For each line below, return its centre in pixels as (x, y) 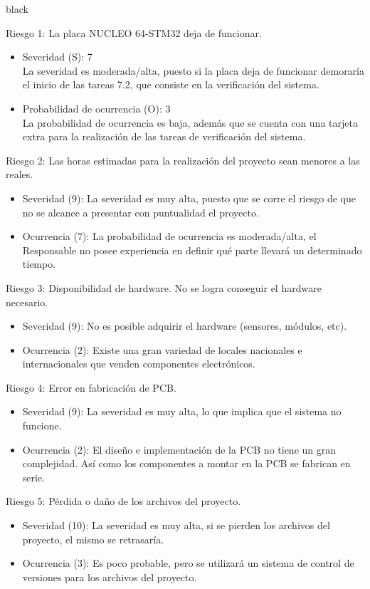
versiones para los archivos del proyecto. (110, 577)
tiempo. (39, 264)
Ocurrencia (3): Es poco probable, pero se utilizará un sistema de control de (188, 563)
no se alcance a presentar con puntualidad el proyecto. (141, 212)
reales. (20, 174)
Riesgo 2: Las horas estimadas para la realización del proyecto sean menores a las (183, 160)
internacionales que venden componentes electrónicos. (139, 364)
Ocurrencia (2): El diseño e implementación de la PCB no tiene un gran (179, 449)
